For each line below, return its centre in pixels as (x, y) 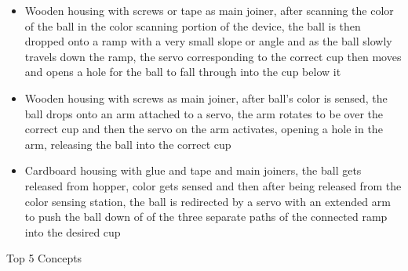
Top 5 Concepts (44, 258)
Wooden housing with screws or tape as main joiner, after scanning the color (209, 10)
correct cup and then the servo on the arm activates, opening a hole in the (204, 129)
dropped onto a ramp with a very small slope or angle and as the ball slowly (208, 41)
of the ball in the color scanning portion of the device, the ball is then (193, 25)
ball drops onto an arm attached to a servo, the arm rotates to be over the (204, 113)
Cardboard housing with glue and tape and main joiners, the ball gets (193, 170)
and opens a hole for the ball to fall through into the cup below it (183, 72)
